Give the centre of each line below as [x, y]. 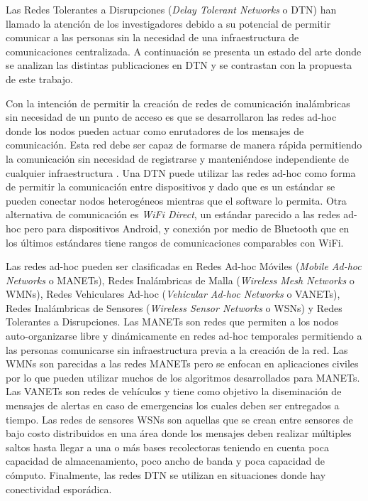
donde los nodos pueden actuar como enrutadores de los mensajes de [155, 130]
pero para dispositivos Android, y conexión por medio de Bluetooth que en [187, 228]
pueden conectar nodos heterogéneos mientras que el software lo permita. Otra [176, 200]
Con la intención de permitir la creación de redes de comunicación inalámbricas [178, 103]
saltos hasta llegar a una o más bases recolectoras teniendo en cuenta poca [167, 447]
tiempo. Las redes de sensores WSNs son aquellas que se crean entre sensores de [179, 419]
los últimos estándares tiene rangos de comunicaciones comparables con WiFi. [175, 242]
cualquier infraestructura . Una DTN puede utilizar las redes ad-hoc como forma [181, 172]
